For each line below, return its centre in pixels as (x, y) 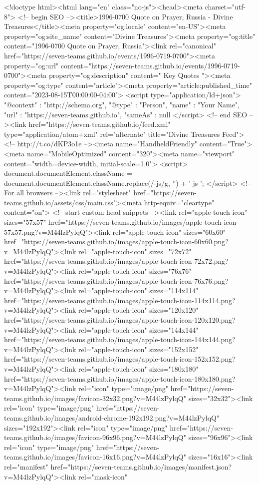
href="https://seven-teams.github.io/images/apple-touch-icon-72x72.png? (116, 261)
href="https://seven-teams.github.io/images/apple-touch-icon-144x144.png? (120, 339)
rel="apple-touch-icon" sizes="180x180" (138, 368)
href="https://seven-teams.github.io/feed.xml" (100, 124)
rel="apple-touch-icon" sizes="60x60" (169, 232)
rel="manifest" (26, 466)
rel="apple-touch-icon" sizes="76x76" (135, 271)
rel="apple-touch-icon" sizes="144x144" (138, 329)
